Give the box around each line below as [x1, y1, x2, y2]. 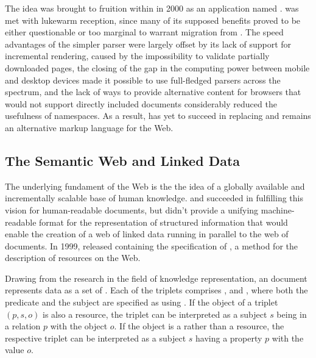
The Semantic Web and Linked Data [5, 151, 241, 170]
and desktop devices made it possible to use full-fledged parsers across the [5, 73, 281, 86]
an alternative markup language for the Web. [5, 121, 174, 134]
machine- [261, 203, 295, 216]
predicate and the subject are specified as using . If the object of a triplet [5, 296, 278, 309]
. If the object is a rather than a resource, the [114, 320, 284, 332]
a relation [5, 320, 41, 332]
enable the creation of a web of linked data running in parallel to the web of [5, 227, 289, 240]
